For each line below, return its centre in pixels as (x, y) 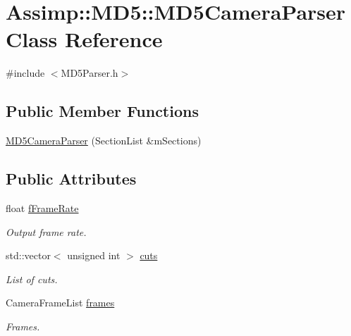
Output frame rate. (46, 231)
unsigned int (94, 255)
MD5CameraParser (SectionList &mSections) (104, 141)
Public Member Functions (102, 111)
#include (25, 73)
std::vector (28, 255)
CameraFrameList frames (60, 303)
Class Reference (84, 39)
